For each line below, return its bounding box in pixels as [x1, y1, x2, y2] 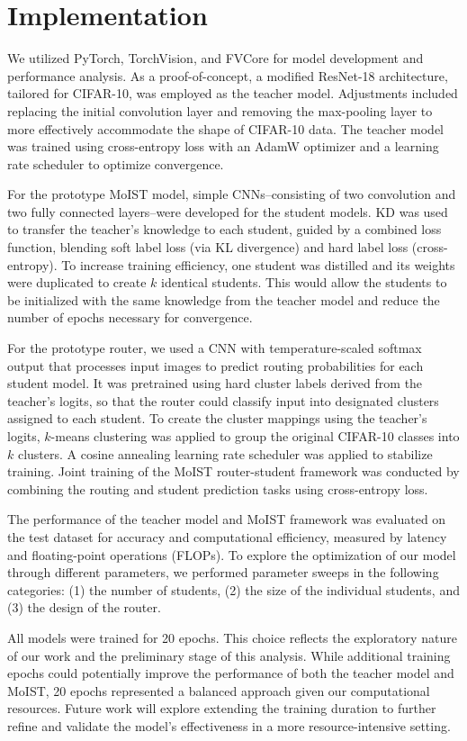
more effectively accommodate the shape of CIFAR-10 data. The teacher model [7, 119, 445, 138]
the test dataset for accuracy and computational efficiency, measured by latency [7, 527, 447, 546]
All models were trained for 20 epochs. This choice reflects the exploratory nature [7, 628, 457, 646]
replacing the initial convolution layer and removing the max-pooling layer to [7, 101, 433, 120]
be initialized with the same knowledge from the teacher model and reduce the [7, 290, 440, 309]
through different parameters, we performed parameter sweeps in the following [7, 563, 439, 582]
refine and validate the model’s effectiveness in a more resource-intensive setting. [7, 716, 451, 735]
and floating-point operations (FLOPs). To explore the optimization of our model [7, 545, 456, 564]
